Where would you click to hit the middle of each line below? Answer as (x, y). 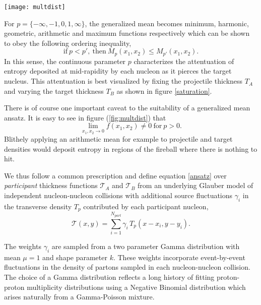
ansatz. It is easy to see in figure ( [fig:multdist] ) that (85, 117)
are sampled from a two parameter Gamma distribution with (146, 246)
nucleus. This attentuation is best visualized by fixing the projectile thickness (123, 81)
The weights (23, 246)
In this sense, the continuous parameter (65, 61)
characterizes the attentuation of (184, 61)
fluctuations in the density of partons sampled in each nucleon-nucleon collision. (127, 267)
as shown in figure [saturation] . (164, 90)
